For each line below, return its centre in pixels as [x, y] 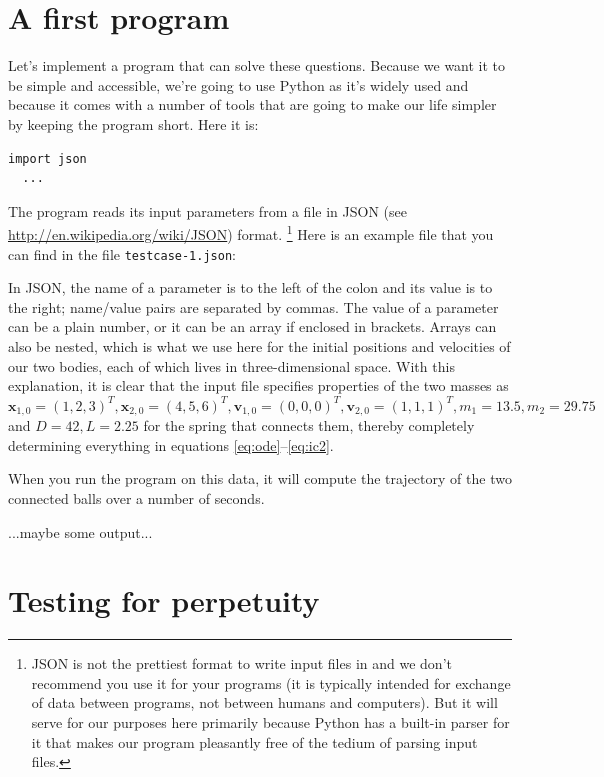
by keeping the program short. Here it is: [133, 123]
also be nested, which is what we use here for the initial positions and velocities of [259, 345]
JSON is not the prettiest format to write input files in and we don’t [241, 663]
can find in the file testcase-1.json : [122, 253]
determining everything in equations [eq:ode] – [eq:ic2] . [171, 444]
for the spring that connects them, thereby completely [309, 425]
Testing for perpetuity [164, 600]
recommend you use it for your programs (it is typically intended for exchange [271, 682]
